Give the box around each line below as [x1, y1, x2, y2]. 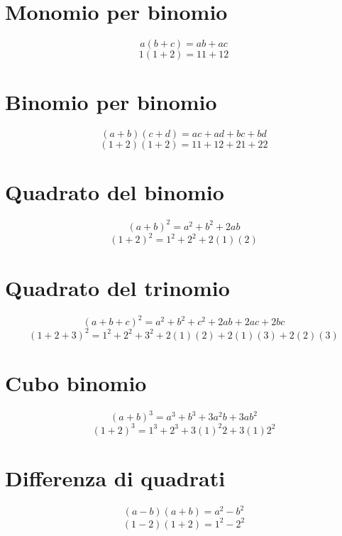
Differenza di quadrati [5, 463, 226, 492]
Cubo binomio [5, 368, 147, 397]
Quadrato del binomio [5, 177, 224, 207]
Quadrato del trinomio [5, 273, 230, 302]
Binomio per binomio [5, 87, 217, 116]
